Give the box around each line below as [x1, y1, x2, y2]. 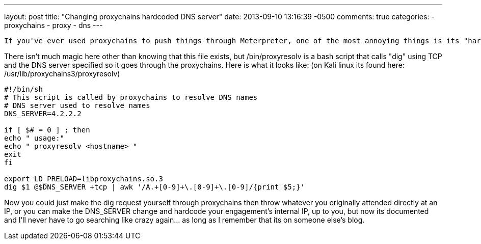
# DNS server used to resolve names [4, 101, 150, 110]
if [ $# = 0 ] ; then [4, 126, 90, 134]
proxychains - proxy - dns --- [4, 21, 103, 30]
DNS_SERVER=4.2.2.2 [4, 110, 82, 118]
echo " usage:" [4, 134, 65, 142]
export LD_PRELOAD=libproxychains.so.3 [4, 175, 163, 183]
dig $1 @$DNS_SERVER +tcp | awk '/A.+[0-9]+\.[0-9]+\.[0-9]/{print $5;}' [4, 183, 305, 191]
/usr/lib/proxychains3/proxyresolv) [4, 69, 120, 78]
